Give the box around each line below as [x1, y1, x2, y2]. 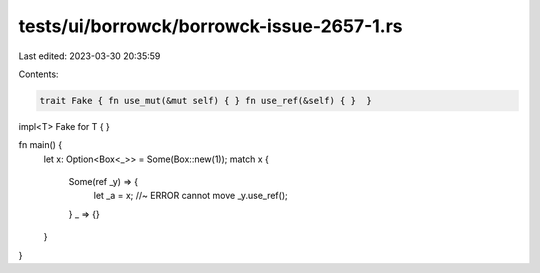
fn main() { [18, 139, 63, 151]
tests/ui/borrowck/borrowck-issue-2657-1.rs [18, 15, 404, 37]
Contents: [18, 68, 59, 80]
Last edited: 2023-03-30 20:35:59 [18, 50, 161, 62]
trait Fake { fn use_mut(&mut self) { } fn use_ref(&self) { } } [39, 95, 372, 106]
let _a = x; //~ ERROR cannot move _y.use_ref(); [93, 190, 289, 202]
